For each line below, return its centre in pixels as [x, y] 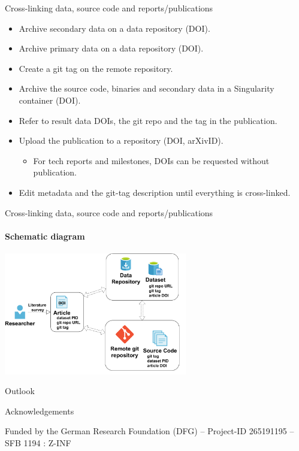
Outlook [20, 391]
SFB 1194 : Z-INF [38, 442]
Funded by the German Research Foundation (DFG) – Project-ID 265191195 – [149, 431]
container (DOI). [50, 100]
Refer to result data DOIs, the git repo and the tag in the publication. [148, 120]
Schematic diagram [45, 236]
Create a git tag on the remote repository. [96, 68]
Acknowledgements [40, 411]
